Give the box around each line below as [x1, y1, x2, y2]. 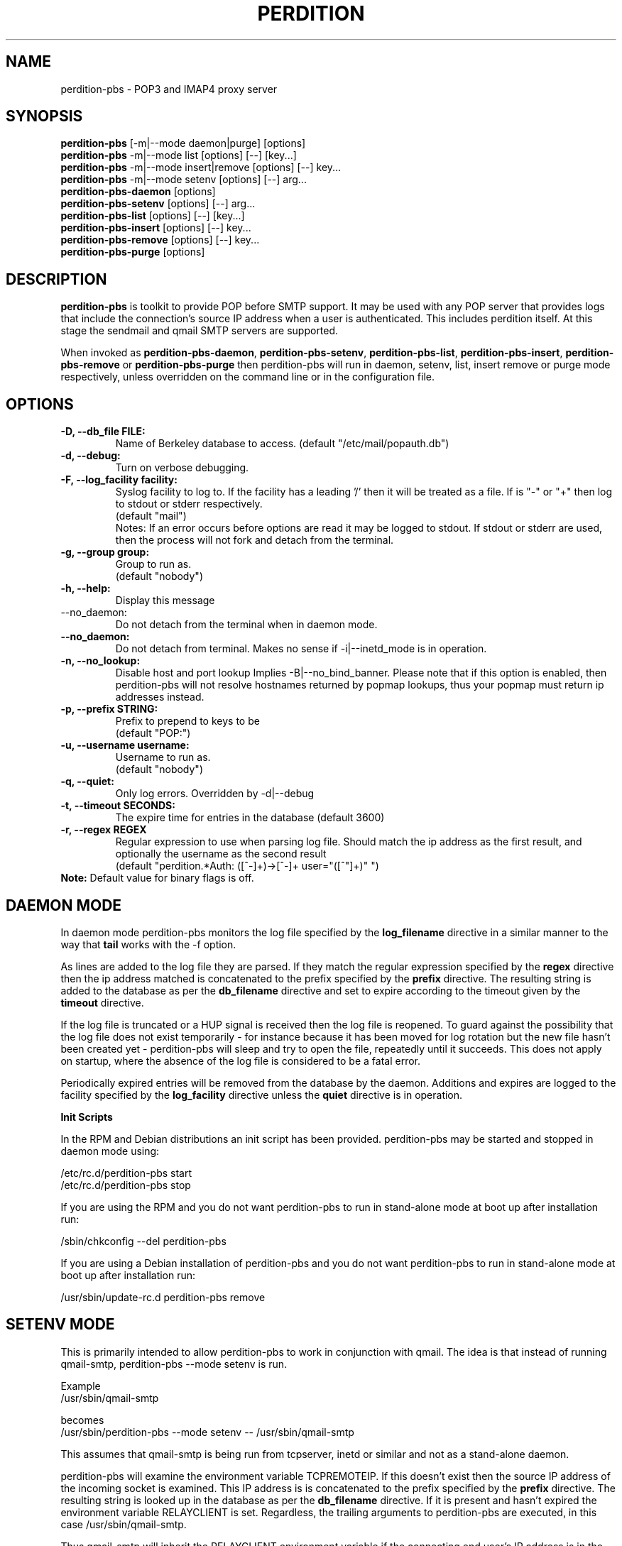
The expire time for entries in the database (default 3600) [115, 811, 385, 824]
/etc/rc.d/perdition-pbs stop [60, 1178, 191, 1191]
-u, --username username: [60, 739, 190, 752]
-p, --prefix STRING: [60, 703, 158, 716]
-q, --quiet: [60, 775, 114, 788]
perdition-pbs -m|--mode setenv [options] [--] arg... [60, 173, 307, 186]
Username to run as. [115, 751, 211, 764]
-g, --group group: [60, 546, 150, 559]
